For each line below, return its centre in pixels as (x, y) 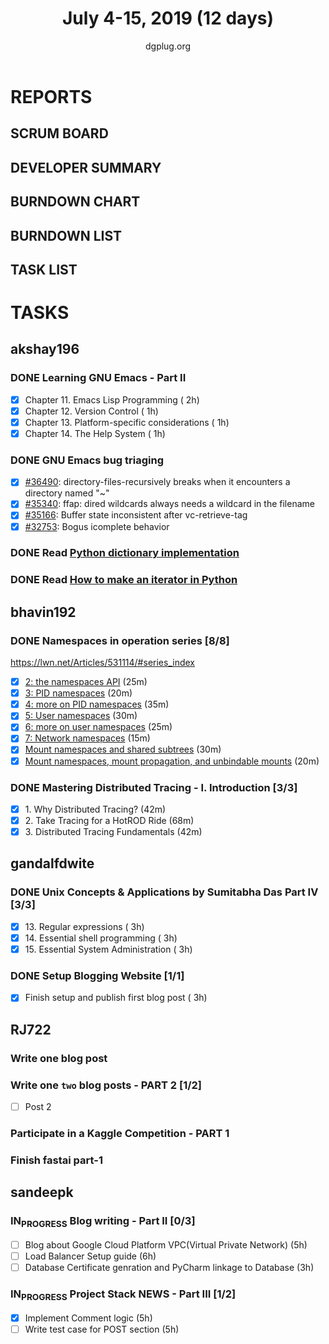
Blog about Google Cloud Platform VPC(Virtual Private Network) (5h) (166, 1244)
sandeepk (42, 1192)
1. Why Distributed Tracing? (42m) (95, 809)
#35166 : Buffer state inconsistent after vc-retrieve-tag (136, 515)
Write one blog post (59, 1058)
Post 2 (38, 1106)
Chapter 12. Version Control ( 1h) (91, 411)
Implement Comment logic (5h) (88, 1318)
